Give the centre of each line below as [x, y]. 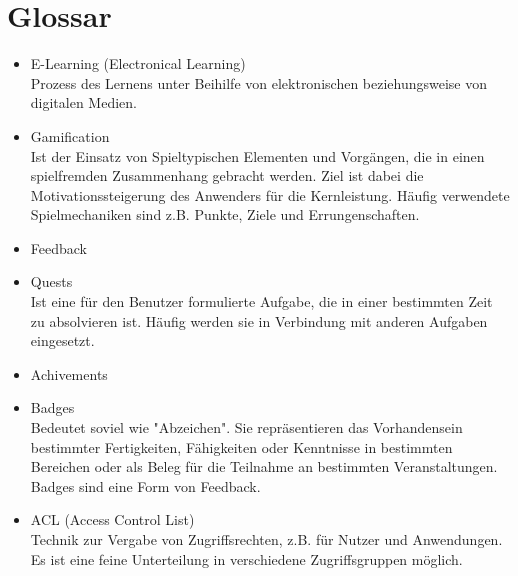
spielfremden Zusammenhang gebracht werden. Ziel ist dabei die [227, 175]
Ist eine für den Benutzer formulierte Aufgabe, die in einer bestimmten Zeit [261, 301]
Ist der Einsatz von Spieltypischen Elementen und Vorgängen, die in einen [257, 155]
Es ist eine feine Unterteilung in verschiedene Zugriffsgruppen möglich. [246, 558]
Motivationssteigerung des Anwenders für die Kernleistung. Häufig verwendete [270, 194]
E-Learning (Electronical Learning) [138, 63]
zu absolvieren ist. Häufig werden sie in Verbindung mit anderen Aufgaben [259, 320]
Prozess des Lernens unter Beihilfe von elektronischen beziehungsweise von [259, 82]
